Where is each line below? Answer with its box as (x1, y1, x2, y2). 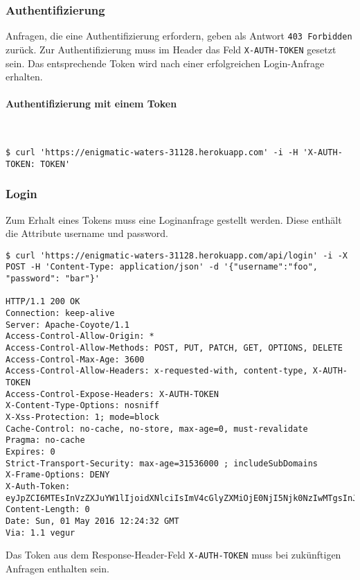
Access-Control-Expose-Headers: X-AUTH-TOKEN (6, 389, 219, 399)
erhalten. (6, 69, 43, 84)
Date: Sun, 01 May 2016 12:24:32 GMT (6, 516, 179, 526)
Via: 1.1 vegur (6, 527, 75, 538)
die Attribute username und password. (6, 226, 168, 240)
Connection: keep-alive (6, 308, 115, 319)
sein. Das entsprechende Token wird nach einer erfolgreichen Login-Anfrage (6, 55, 325, 70)
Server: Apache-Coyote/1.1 (6, 319, 129, 330)
